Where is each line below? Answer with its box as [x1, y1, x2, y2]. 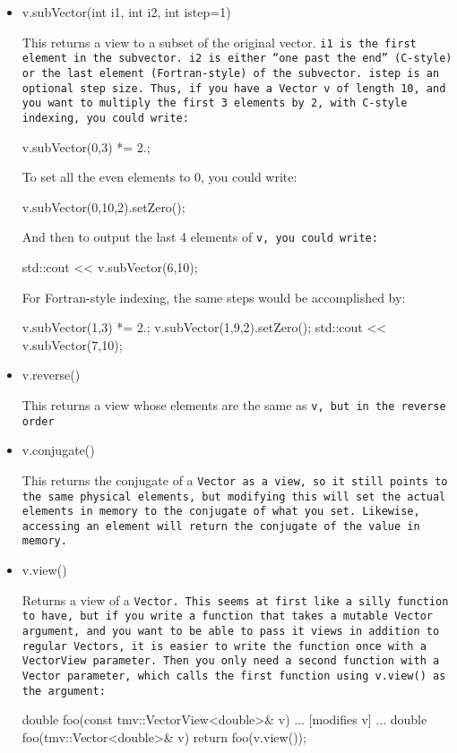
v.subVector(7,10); [22, 335, 123, 354]
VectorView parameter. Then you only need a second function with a [22, 655, 440, 668]
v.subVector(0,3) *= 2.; [22, 137, 151, 156]
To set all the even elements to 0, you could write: [22, 167, 297, 186]
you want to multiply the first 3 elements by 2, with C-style [22, 97, 408, 110]
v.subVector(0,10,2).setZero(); [22, 197, 185, 216]
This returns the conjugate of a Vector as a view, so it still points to [22, 470, 448, 489]
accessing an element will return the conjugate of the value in [22, 519, 420, 533]
